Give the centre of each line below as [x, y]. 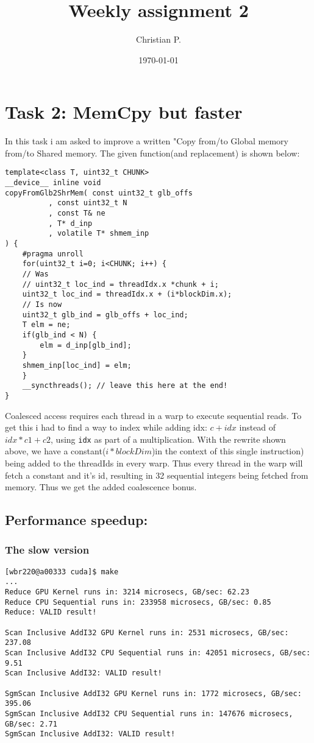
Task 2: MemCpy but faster [124, 112]
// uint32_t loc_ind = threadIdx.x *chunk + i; [120, 284]
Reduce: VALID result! [51, 612]
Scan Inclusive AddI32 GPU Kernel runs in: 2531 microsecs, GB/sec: [147, 632]
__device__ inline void [53, 183]
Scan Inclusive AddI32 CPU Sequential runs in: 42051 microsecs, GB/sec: [158, 653]
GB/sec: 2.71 [31, 724]
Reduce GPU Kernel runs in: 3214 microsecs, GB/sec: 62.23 [127, 592]
